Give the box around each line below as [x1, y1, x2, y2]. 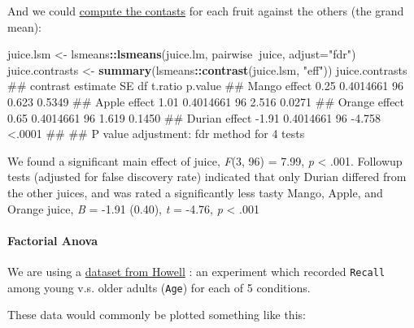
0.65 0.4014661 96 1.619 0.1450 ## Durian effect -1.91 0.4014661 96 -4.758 [7, 109, 381, 126]
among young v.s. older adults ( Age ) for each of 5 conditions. [7, 278, 311, 296]
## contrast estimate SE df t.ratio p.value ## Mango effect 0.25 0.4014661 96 [7, 77, 403, 94]
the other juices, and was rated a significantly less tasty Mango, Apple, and [7, 183, 383, 201]
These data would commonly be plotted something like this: [7, 306, 306, 323]
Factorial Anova [7, 231, 98, 248]
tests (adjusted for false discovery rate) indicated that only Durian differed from [7, 168, 407, 185]
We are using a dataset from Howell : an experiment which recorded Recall [7, 262, 386, 279]
